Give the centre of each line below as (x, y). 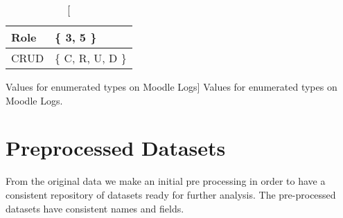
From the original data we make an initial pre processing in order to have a (166, 181)
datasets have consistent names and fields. (95, 208)
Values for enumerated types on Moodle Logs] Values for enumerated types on (171, 87)
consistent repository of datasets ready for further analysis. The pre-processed (171, 194)
